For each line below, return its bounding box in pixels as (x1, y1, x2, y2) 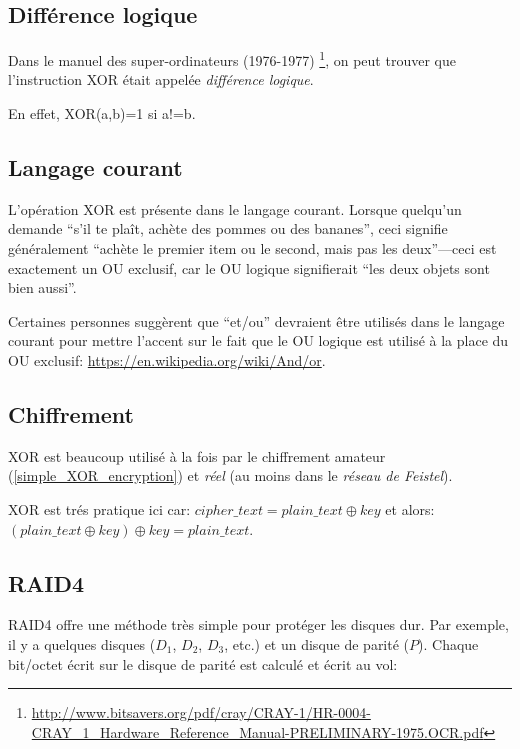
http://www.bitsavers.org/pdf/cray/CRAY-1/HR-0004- (31, 702, 371, 723)
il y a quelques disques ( (8, 633, 156, 654)
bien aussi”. (8, 277, 77, 298)
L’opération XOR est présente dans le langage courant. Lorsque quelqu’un (8, 198, 462, 219)
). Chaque (418, 633, 479, 654)
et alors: (385, 498, 435, 519)
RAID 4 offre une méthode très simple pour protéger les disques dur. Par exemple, (8, 614, 509, 635)
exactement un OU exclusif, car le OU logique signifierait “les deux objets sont (8, 257, 490, 278)
